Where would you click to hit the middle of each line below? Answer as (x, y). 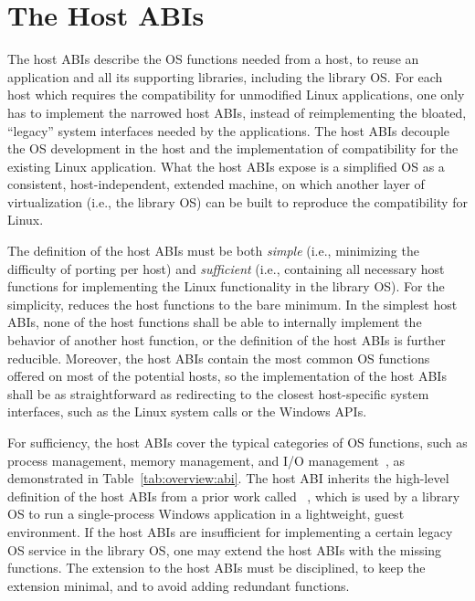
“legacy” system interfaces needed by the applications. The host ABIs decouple (229, 130)
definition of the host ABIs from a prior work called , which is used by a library (234, 496)
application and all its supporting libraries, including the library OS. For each (225, 76)
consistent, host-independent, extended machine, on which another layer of (216, 184)
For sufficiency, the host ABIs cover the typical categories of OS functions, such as (237, 442)
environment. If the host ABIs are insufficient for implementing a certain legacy (230, 531)
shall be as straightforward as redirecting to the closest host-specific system (218, 393)
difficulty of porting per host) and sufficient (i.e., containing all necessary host (226, 268)
